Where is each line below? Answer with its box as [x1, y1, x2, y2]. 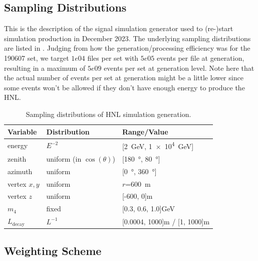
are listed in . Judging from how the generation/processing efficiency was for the [4, 43, 250, 53]
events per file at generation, [156, 52, 244, 63]
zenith [8, 153, 27, 164]
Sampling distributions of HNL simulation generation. [26, 108, 191, 119]
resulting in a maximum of [4, 62, 86, 73]
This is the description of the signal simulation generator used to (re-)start [4, 23, 233, 34]
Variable [8, 126, 37, 137]
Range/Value [122, 126, 168, 137]
